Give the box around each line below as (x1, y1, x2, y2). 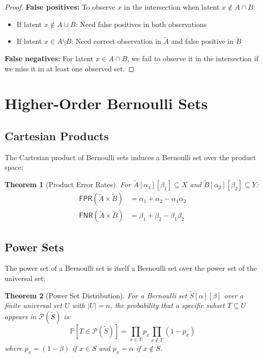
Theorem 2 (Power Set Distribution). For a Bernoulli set (5, 290, 187, 300)
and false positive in (171, 36, 233, 46)
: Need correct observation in (71, 36, 161, 46)
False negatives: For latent (5, 53, 94, 63)
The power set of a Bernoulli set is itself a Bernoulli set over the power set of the (5, 263, 257, 273)
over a (224, 290, 244, 300)
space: (5, 162, 23, 172)
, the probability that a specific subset (110, 300, 225, 311)
